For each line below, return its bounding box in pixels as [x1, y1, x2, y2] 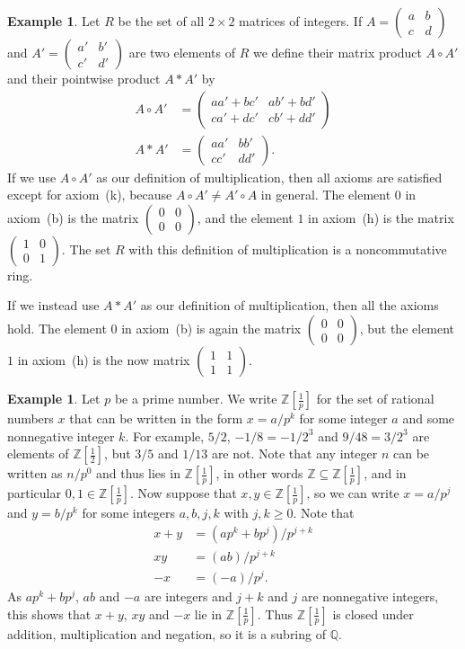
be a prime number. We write [114, 389, 277, 408]
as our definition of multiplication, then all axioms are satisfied [96, 167, 443, 186]
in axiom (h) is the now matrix [17, 351, 190, 369]
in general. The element [260, 185, 391, 204]
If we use [7, 167, 57, 186]
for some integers [82, 503, 176, 522]
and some [402, 409, 455, 428]
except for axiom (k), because [7, 185, 172, 204]
